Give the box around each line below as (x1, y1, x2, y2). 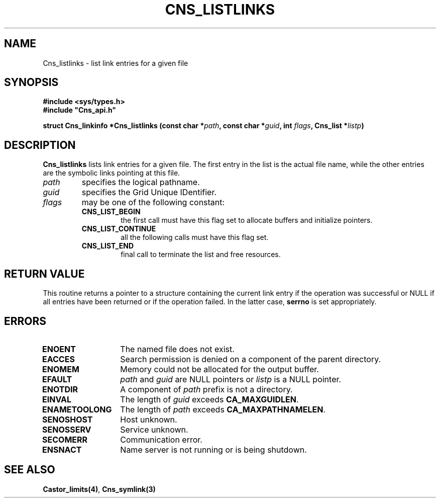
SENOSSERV (42, 424, 91, 435)
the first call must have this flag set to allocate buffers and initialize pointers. (121, 216, 373, 225)
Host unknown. (120, 414, 177, 425)
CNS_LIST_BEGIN (81, 207, 141, 216)
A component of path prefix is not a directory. (120, 384, 293, 394)
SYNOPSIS (4, 76, 59, 89)
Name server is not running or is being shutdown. (120, 444, 307, 455)
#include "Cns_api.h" (43, 106, 117, 115)
